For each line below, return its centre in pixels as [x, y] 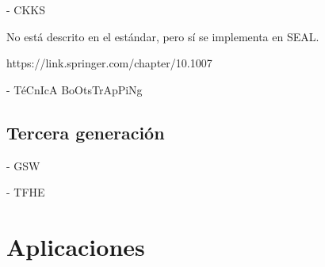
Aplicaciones [76, 246]
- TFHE [26, 192]
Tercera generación [86, 132]
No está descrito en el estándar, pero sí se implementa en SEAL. [163, 36]
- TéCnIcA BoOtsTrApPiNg [75, 89]
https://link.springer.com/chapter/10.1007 [109, 63]
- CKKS [26, 10]
